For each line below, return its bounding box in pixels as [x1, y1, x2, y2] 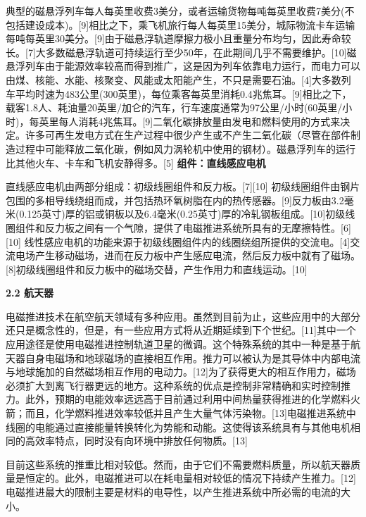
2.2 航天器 [6, 285, 53, 300]
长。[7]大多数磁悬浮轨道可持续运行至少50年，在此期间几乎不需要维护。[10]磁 [6, 44, 357, 59]
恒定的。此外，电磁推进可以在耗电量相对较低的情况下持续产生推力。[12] [25, 471, 356, 485]
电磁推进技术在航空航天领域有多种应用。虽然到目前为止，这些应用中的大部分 [6, 309, 360, 323]
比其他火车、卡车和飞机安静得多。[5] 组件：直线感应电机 [6, 155, 266, 170]
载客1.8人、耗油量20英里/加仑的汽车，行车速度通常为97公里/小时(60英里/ [6, 100, 343, 115]
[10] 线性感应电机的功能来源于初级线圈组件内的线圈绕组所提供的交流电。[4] [6, 234, 351, 249]
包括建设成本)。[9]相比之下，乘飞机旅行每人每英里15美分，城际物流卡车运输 [6, 17, 355, 32]
